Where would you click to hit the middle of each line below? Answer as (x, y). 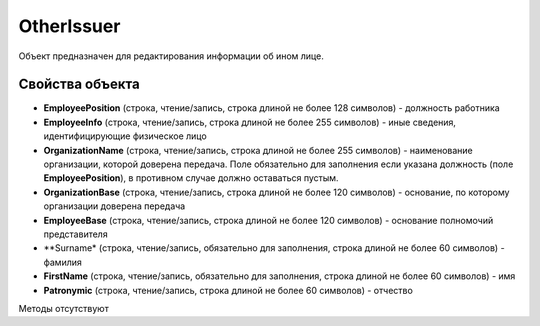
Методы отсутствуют (63, 308)
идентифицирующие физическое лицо (125, 136)
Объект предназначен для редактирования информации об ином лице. (171, 56)
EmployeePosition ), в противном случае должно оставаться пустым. (191, 178)
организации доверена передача (114, 206)
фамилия (62, 262)
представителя (76, 234)
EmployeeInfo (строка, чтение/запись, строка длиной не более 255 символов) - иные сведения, (250, 122)
